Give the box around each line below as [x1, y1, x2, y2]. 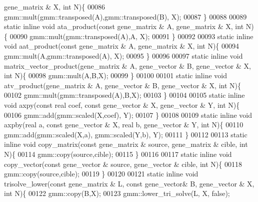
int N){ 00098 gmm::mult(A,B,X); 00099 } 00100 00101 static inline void [4, 70, 227, 81]
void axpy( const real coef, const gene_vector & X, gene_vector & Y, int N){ [4, 99, 240, 110]
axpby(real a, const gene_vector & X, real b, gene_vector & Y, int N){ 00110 [4, 119, 243, 130]
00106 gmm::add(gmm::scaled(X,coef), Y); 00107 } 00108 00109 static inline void [4, 109, 252, 120]
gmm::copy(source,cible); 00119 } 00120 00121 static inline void [4, 168, 198, 179]
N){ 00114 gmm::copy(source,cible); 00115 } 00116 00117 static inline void [4, 148, 232, 159]
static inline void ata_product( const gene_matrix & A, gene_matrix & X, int [4, 21, 244, 32]
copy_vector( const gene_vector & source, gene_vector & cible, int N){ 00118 [4, 158, 242, 169]
